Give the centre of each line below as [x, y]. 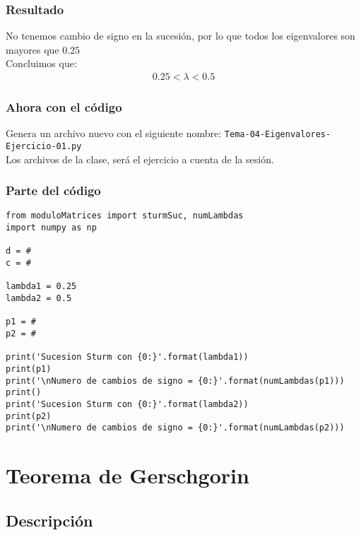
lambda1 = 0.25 [41, 287]
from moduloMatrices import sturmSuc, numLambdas [125, 216]
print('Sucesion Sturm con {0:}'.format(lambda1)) [127, 357]
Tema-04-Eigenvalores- [278, 135]
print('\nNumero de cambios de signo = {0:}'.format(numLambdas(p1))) [175, 381]
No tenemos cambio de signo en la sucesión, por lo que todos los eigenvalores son [180, 36]
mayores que [32, 49]
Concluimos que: [41, 63]
